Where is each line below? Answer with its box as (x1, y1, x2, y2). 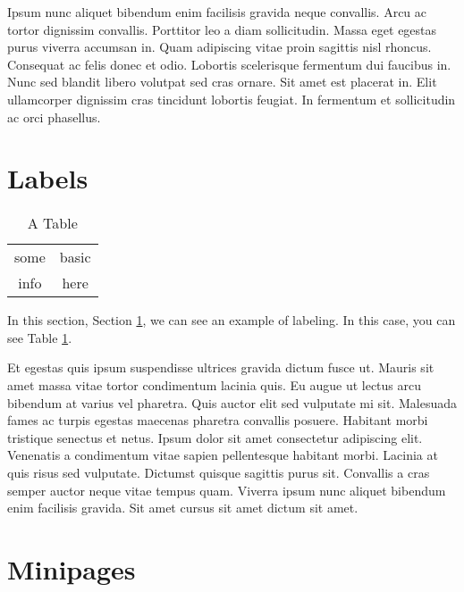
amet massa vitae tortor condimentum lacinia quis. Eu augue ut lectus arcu (7, 376, 421, 395)
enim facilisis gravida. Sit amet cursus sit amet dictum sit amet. (7, 498, 359, 517)
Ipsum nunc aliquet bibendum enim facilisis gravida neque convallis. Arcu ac (7, 3, 427, 21)
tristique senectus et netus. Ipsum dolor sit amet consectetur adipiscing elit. (7, 428, 423, 446)
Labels (7, 160, 89, 196)
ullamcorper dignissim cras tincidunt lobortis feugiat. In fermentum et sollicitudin (7, 89, 456, 108)
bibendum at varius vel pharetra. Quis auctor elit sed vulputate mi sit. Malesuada (7, 393, 458, 412)
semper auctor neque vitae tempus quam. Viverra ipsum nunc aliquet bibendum (7, 480, 446, 499)
